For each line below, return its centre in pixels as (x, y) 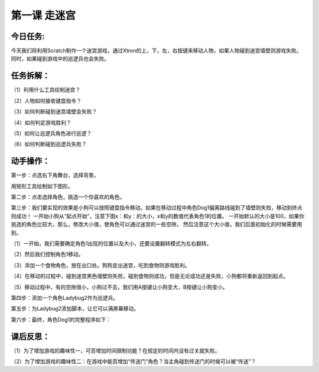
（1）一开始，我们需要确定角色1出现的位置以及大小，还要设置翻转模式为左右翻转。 (111, 243)
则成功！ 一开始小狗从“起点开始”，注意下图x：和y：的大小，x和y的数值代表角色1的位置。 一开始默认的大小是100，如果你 (158, 216)
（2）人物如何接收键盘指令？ (46, 101)
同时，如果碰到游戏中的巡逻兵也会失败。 (60, 59)
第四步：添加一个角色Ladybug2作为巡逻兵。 (65, 297)
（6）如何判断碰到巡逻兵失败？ (49, 144)
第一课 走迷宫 (43, 15)
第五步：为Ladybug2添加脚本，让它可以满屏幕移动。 (75, 309)
